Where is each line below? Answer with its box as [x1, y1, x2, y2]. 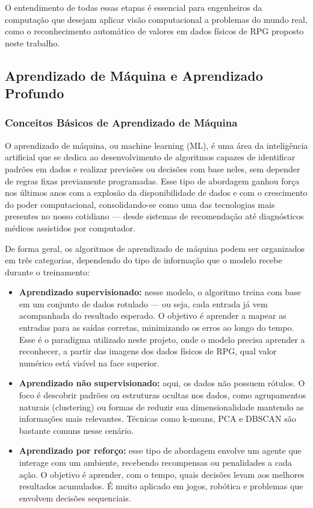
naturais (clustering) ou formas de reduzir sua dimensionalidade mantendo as [19, 400, 304, 413]
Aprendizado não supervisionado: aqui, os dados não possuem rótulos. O [19, 377, 305, 389]
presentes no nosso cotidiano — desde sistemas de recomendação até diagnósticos [5, 210, 304, 222]
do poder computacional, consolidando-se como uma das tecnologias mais [5, 198, 275, 210]
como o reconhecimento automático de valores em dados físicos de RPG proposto [5, 25, 304, 37]
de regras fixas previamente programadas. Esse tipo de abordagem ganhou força [5, 174, 300, 187]
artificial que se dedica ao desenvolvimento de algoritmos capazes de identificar [5, 151, 296, 163]
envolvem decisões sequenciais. [19, 491, 131, 504]
